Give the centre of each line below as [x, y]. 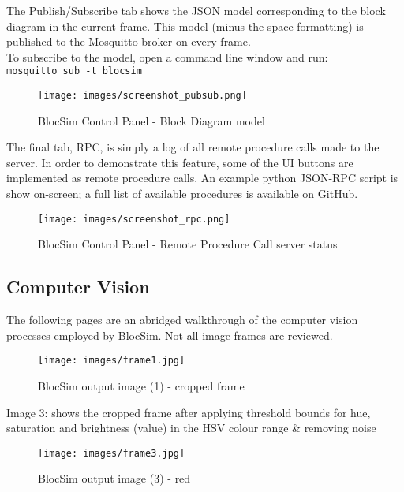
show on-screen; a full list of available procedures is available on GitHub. [182, 194]
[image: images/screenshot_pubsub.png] [142, 96]
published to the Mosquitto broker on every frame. [129, 41]
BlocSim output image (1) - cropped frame [141, 385]
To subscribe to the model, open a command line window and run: [167, 56]
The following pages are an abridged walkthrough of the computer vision [182, 320]
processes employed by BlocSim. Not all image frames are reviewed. [170, 335]
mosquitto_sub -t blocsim [74, 71]
